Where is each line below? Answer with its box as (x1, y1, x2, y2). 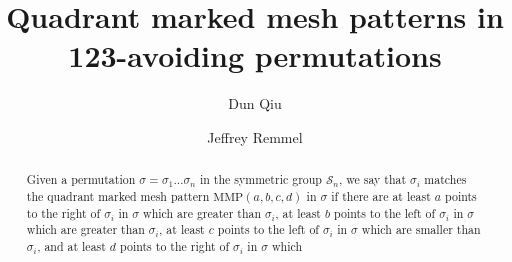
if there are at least (331, 187, 431, 204)
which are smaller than (361, 221, 481, 238)
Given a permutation (26, 171, 136, 188)
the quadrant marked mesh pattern (26, 187, 210, 204)
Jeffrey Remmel (207, 126, 303, 147)
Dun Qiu (228, 93, 282, 114)
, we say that (339, 171, 407, 188)
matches (424, 171, 467, 188)
